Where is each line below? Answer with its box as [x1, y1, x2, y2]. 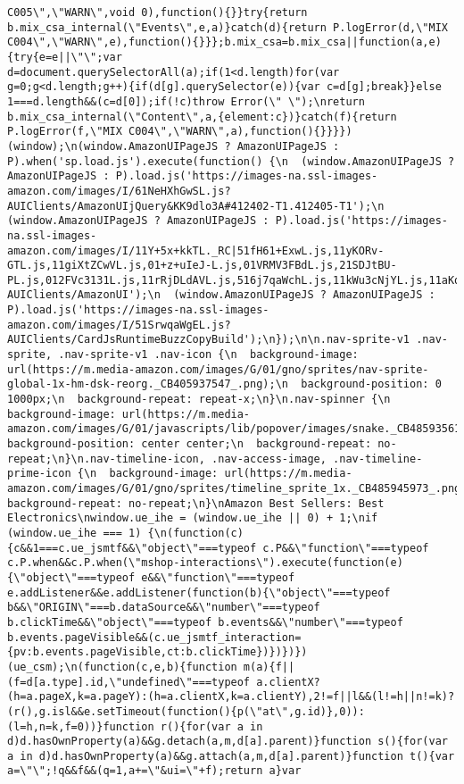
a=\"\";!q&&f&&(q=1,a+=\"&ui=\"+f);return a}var [7, 764, 302, 778]
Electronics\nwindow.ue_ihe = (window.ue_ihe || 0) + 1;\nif [7, 512, 378, 525]
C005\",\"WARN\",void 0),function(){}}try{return [7, 6, 308, 19]
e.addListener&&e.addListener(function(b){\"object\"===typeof [7, 586, 391, 599]
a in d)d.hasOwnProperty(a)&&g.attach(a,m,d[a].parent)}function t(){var [7, 749, 455, 763]
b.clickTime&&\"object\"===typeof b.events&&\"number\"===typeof [7, 615, 403, 629]
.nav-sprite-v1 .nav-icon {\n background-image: [58, 348, 359, 362]
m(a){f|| [243, 660, 295, 673]
